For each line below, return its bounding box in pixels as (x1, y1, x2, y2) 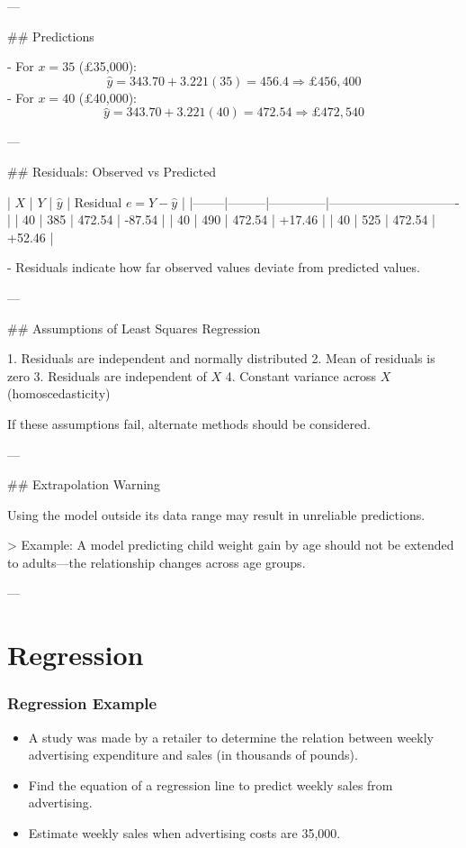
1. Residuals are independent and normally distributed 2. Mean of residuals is (7, 349, 435, 368)
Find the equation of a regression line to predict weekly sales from (28, 775, 393, 794)
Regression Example (7, 692, 157, 715)
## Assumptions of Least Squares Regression (7, 318, 261, 337)
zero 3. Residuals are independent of (7, 366, 207, 385)
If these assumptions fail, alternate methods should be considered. (7, 414, 371, 433)
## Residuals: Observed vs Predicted (7, 161, 217, 180)
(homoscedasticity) (7, 384, 111, 403)
